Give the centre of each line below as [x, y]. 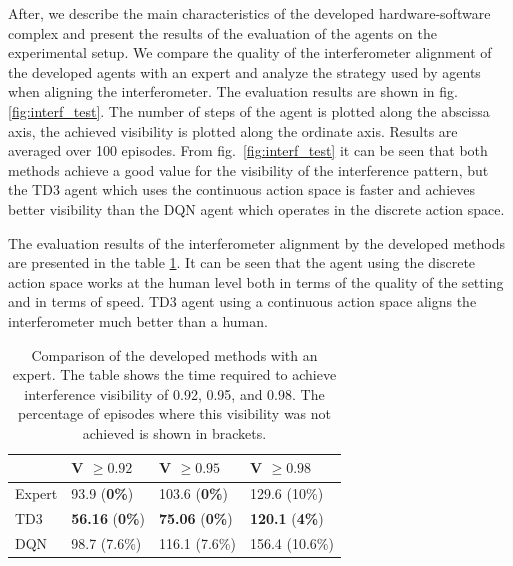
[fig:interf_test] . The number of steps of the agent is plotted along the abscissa [249, 110]
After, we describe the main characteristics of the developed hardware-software [249, 13]
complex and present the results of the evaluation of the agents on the [222, 32]
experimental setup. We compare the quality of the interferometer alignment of [250, 52]
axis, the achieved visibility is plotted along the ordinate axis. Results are [233, 130]
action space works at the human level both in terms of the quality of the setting [256, 281]
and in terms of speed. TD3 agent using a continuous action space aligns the [242, 301]
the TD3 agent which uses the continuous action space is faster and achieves [241, 189]
